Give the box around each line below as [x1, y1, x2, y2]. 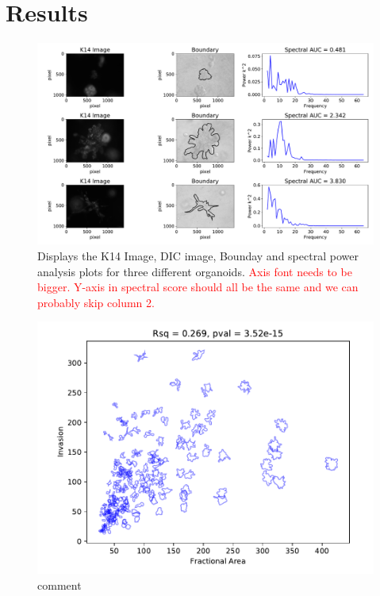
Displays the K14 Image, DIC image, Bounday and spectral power [37, 247, 359, 263]
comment [37, 576, 82, 593]
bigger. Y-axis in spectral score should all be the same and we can [37, 279, 359, 295]
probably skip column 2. [37, 294, 155, 310]
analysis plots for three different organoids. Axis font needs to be [37, 263, 352, 279]
